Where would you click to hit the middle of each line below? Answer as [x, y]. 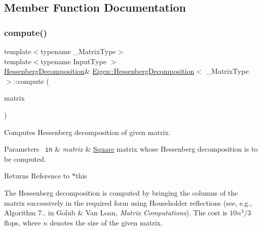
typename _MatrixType [78, 51]
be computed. [25, 158]
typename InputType [73, 61]
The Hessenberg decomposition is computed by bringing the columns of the [121, 193]
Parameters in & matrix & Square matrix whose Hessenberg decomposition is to [131, 149]
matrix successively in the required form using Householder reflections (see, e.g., [128, 202]
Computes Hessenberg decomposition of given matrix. [87, 132]
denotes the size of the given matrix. [106, 222]
